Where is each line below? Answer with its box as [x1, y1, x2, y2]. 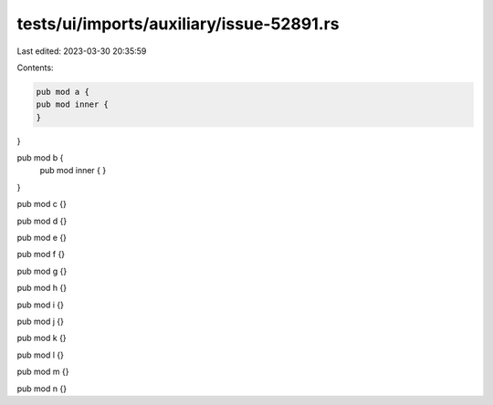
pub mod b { [16, 152, 64, 163]
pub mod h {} [16, 283, 68, 294]
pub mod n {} [16, 383, 68, 394]
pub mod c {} [16, 199, 68, 210]
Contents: [16, 62, 54, 73]
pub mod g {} [16, 265, 68, 276]
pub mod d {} [16, 215, 68, 226]
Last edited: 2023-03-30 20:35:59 [16, 46, 147, 57]
